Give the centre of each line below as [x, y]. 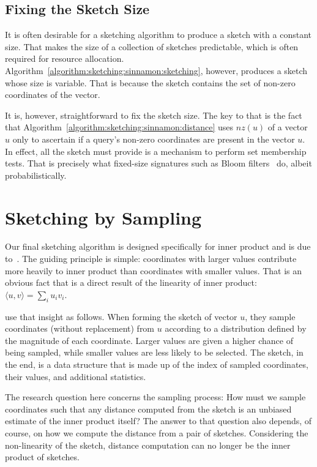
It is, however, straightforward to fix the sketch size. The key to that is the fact [154, 115]
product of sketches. [42, 457]
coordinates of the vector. [53, 95]
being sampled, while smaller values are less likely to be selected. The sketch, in [154, 352]
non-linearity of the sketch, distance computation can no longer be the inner [148, 445]
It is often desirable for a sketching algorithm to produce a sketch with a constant [158, 35]
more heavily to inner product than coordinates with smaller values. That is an [154, 270]
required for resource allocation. [65, 58]
